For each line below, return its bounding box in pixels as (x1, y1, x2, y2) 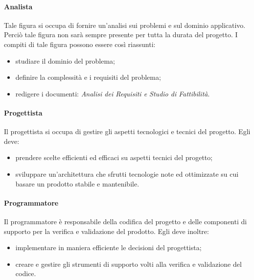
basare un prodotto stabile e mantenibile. (15, 178, 139, 188)
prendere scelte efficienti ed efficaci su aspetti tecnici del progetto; (15, 152, 213, 163)
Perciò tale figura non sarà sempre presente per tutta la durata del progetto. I (4, 29, 238, 40)
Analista (4, 1, 33, 11)
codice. (15, 268, 36, 279)
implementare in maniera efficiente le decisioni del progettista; (15, 242, 202, 253)
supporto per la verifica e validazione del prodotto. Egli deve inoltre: (4, 226, 209, 236)
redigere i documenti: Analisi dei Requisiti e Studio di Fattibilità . (15, 88, 210, 98)
